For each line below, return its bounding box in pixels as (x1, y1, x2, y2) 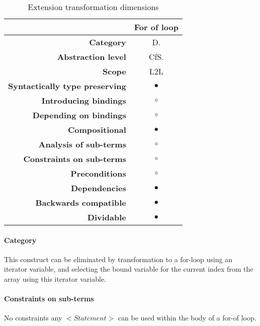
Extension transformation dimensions (28, 1, 159, 13)
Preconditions (70, 168, 126, 179)
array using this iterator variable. (4, 273, 106, 284)
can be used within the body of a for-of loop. (118, 312, 256, 323)
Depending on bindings (32, 109, 126, 121)
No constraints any (4, 312, 62, 323)
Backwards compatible (35, 197, 126, 208)
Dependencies (70, 182, 126, 194)
